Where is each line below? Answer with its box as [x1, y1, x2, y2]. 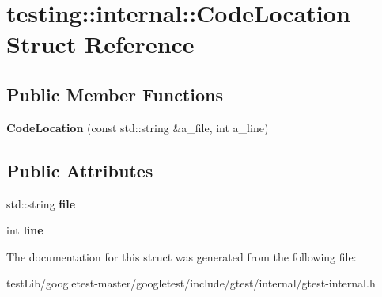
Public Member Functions [6, 82, 223, 106]
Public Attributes [6, 158, 153, 182]
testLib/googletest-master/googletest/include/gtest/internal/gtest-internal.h [6, 275, 376, 291]
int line [6, 222, 43, 238]
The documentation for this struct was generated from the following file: [6, 248, 357, 265]
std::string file [6, 195, 76, 211]
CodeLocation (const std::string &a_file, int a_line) [6, 119, 269, 135]
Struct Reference [6, 28, 195, 60]
